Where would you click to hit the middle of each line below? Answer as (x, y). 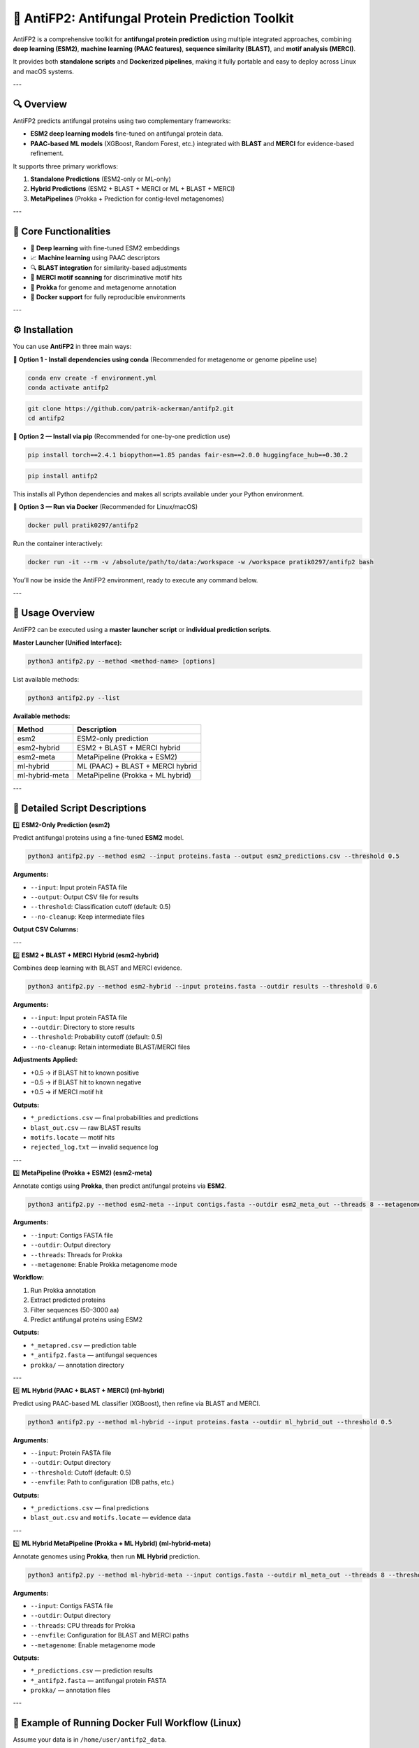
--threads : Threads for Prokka (76, 1254)
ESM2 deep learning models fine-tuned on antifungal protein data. (127, 134)
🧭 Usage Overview (54, 613)
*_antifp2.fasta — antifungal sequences (94, 1355)
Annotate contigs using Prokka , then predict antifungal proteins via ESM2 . (120, 1186)
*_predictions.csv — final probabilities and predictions (115, 1118)
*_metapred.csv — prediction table (83, 1345)
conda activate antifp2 (68, 388)
